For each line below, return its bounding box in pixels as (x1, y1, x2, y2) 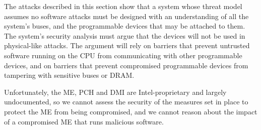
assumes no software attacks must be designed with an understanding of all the (4, 11, 249, 21)
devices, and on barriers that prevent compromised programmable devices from (4, 60, 248, 70)
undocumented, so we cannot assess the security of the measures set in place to (4, 96, 248, 107)
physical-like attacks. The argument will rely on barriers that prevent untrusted (4, 40, 250, 51)
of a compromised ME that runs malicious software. (4, 116, 164, 126)
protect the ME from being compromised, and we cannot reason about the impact (4, 106, 257, 116)
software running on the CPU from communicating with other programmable (4, 50, 242, 60)
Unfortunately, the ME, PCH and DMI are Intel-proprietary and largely (4, 86, 227, 97)
